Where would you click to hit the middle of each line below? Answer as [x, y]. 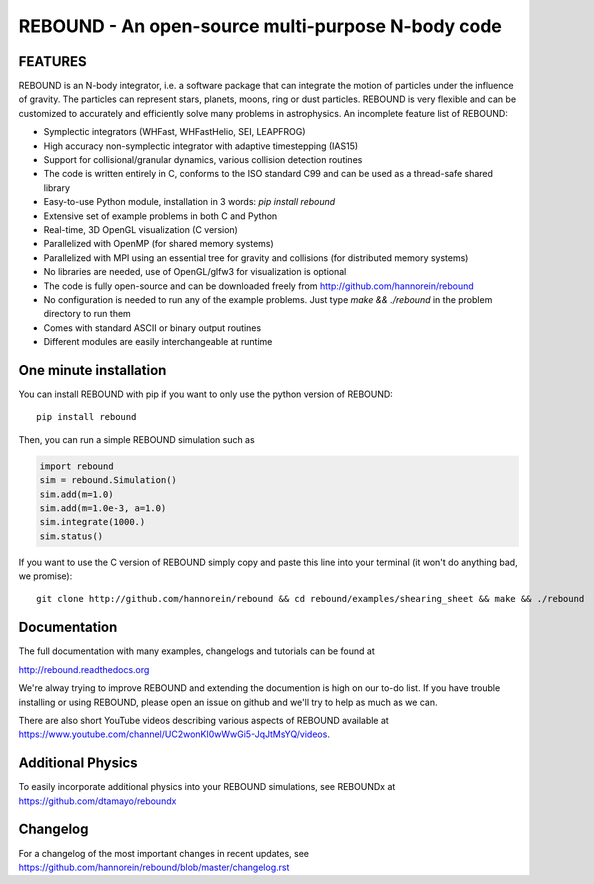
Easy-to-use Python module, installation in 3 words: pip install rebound [189, 202]
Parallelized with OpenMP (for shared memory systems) [158, 244]
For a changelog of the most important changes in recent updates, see [164, 853]
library [56, 187]
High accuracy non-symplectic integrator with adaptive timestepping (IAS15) [201, 146]
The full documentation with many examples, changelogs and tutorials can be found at [196, 651]
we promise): [45, 576]
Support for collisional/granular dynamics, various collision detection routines [203, 160]
